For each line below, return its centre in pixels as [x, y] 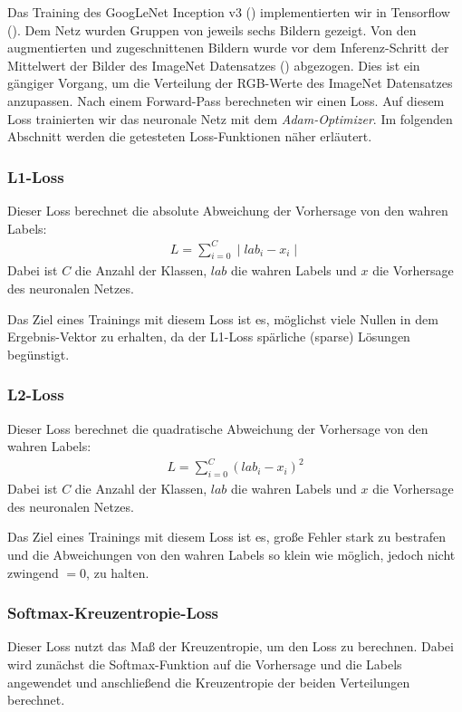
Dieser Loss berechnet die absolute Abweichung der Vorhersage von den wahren [228, 210]
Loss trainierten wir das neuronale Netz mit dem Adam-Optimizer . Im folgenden [230, 118]
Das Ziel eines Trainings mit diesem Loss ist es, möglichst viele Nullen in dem [223, 318]
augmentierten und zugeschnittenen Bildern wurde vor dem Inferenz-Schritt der [228, 48]
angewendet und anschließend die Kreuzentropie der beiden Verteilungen [209, 682]
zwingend [33, 572]
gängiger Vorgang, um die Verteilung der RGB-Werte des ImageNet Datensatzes [230, 83]
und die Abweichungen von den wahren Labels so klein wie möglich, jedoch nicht [231, 554]
